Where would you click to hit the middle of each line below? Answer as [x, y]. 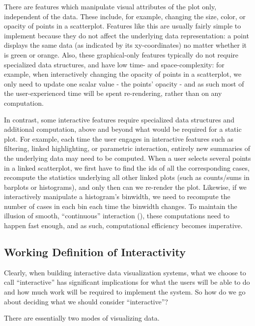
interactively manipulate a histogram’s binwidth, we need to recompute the [117, 196]
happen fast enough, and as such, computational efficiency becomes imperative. [123, 225]
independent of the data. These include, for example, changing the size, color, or [125, 16]
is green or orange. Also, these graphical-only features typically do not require [121, 54]
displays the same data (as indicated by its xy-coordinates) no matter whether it [126, 45]
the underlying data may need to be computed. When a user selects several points [127, 158]
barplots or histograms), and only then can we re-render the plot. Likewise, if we [125, 187]
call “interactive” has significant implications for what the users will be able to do [127, 282]
